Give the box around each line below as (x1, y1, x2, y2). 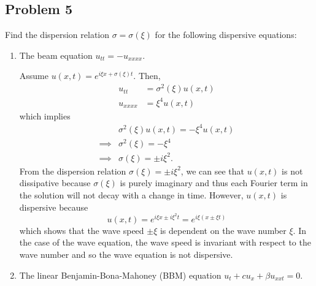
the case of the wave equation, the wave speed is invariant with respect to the (19, 236, 311, 249)
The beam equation (19, 48, 93, 61)
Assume (19, 69, 48, 82)
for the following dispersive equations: (155, 28, 297, 41)
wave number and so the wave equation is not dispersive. (19, 248, 233, 261)
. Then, (133, 69, 161, 82)
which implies (19, 109, 71, 122)
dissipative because (19, 176, 91, 189)
